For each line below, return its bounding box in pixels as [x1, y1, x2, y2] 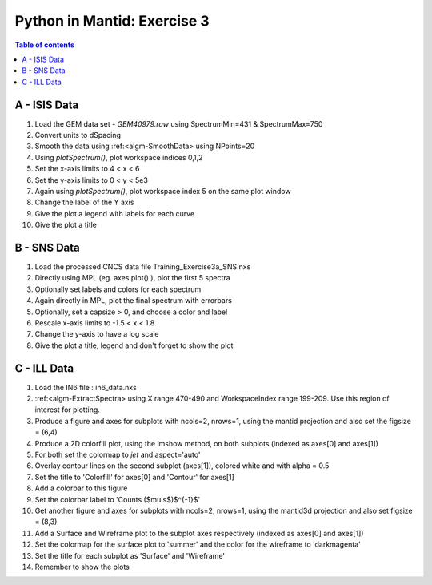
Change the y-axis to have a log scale [34, 329, 159, 339]
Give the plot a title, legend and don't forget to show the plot [34, 341, 234, 350]
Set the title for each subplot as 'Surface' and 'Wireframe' [34, 551, 226, 560]
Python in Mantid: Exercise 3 [14, 12, 210, 30]
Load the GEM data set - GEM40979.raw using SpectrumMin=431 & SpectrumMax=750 [34, 119, 323, 128]
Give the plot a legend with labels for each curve [34, 208, 195, 218]
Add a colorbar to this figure [34, 483, 128, 493]
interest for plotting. [34, 405, 100, 414]
